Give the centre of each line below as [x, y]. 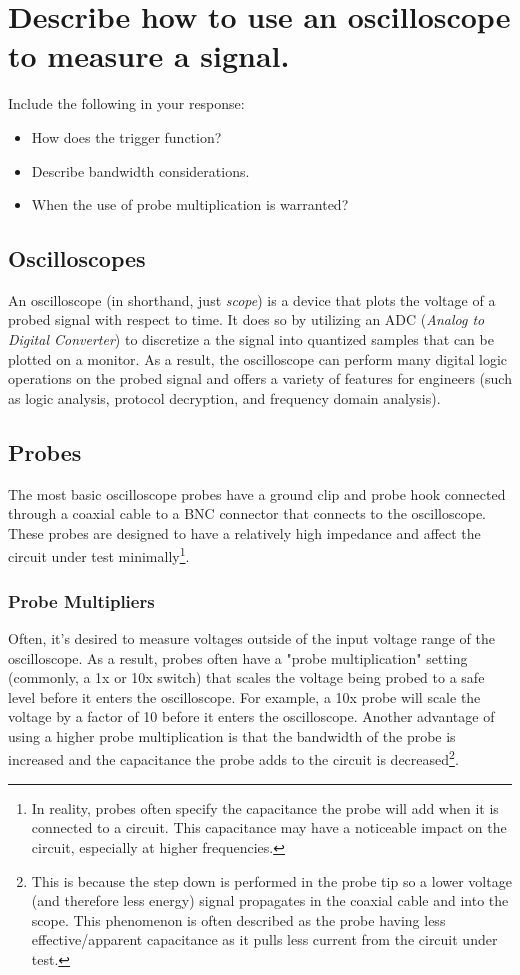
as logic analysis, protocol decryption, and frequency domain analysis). [224, 397]
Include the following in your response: [126, 103]
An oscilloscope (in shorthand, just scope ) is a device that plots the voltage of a [252, 299]
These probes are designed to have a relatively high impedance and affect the [244, 532]
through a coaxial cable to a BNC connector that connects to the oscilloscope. [247, 513]
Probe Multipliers [81, 600]
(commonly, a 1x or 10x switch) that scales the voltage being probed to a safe [246, 677]
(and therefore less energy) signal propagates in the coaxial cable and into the [270, 900]
